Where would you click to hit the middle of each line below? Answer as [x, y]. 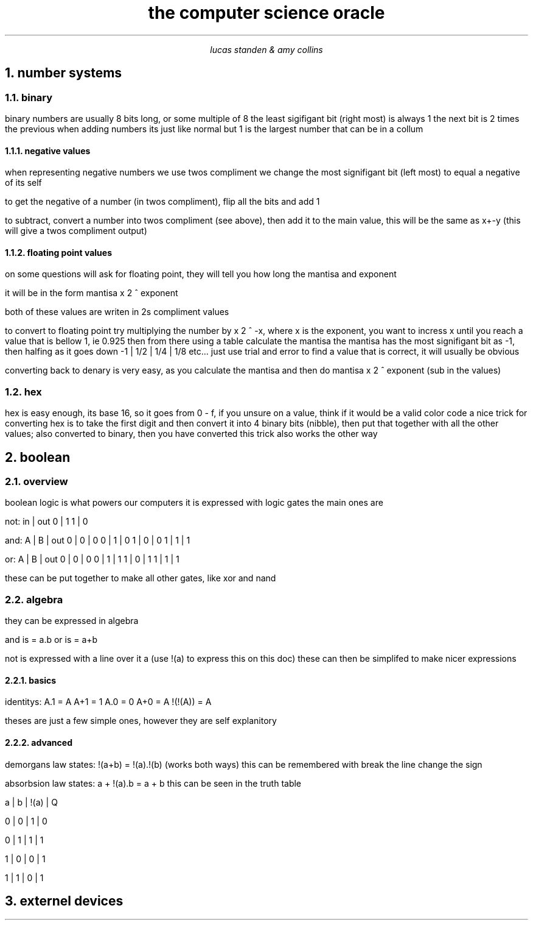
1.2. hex [23, 392]
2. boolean [38, 457]
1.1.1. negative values [48, 151]
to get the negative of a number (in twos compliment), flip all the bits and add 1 [162, 202]
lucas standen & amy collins [266, 49]
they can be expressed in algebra [72, 621]
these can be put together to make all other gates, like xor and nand [141, 578]
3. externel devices [64, 901]
